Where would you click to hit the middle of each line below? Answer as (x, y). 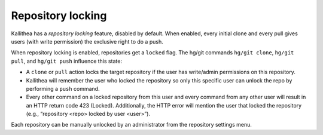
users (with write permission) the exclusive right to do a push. (87, 41)
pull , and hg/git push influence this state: (67, 61)
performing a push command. (63, 88)
